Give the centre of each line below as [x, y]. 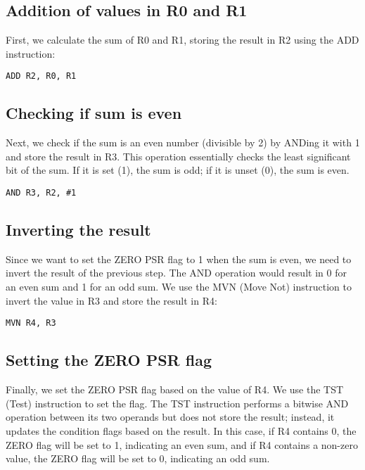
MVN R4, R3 [31, 323]
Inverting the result [78, 230]
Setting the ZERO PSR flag [109, 360]
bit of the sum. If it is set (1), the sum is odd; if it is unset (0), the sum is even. [178, 170]
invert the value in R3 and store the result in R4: [111, 300]
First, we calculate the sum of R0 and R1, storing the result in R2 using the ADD [182, 40]
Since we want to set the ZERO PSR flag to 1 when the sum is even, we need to [179, 259]
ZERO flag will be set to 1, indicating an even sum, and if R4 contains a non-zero [182, 444]
